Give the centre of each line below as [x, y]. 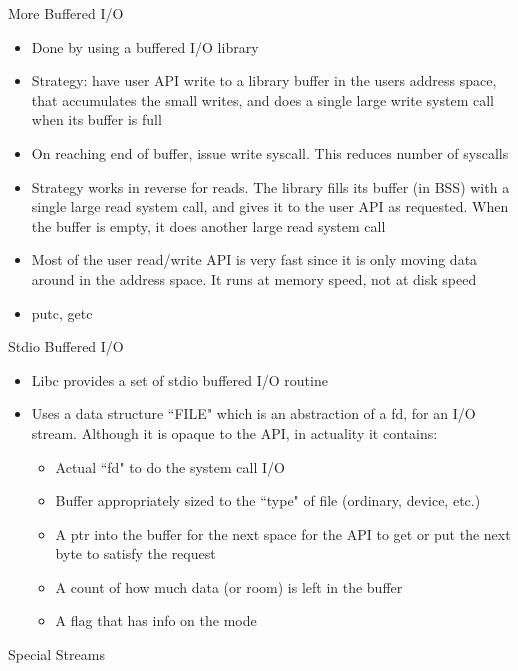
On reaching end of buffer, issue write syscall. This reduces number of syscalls [270, 152]
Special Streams [56, 654]
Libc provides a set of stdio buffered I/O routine [179, 379]
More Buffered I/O [66, 13]
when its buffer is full [96, 119]
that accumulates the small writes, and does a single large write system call [262, 99]
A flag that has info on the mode [156, 620]
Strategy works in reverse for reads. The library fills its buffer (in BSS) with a [270, 186]
